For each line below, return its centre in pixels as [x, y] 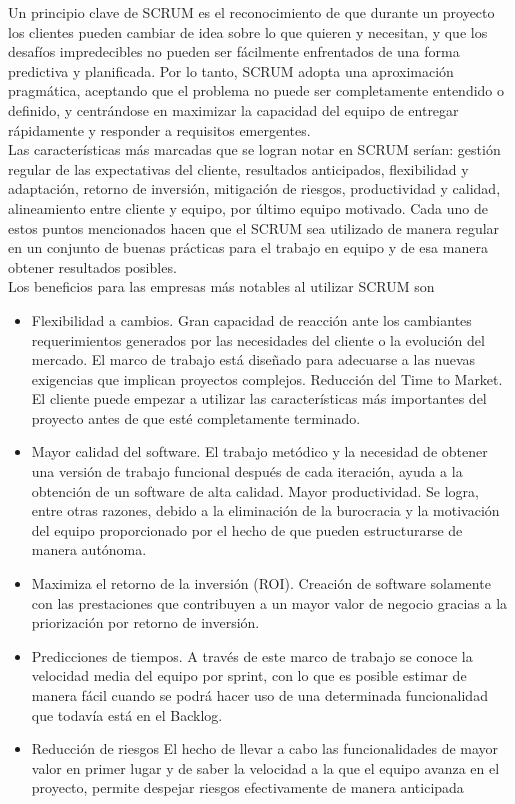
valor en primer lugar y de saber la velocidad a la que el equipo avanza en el [265, 767]
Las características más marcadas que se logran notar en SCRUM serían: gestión [254, 149]
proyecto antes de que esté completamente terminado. [196, 417]
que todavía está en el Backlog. [127, 714]
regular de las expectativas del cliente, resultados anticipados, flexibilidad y [238, 168]
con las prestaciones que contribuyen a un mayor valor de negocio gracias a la [269, 602]
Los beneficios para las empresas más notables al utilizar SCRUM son [221, 286]
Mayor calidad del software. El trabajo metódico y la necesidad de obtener [259, 451]
